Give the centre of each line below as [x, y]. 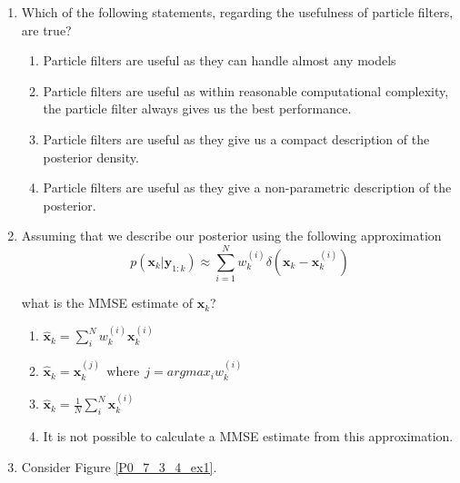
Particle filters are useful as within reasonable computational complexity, [246, 90]
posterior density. [91, 157]
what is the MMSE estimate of [107, 303]
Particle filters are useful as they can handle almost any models [220, 60]
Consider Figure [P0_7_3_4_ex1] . [119, 466]
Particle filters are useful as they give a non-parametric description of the [247, 187]
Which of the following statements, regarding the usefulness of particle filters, [237, 12]
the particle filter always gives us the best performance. [197, 108]
